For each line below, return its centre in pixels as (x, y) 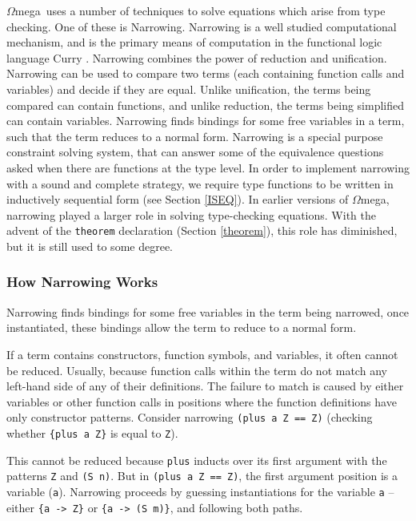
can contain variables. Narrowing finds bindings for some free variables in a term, (206, 121)
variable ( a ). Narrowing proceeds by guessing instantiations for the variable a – (200, 491)
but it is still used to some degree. (90, 246)
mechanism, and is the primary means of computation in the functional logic (194, 42)
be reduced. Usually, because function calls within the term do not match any (197, 370)
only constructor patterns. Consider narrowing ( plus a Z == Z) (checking (190, 417)
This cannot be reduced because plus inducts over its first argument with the (197, 460)
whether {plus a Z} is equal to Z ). (92, 433)
